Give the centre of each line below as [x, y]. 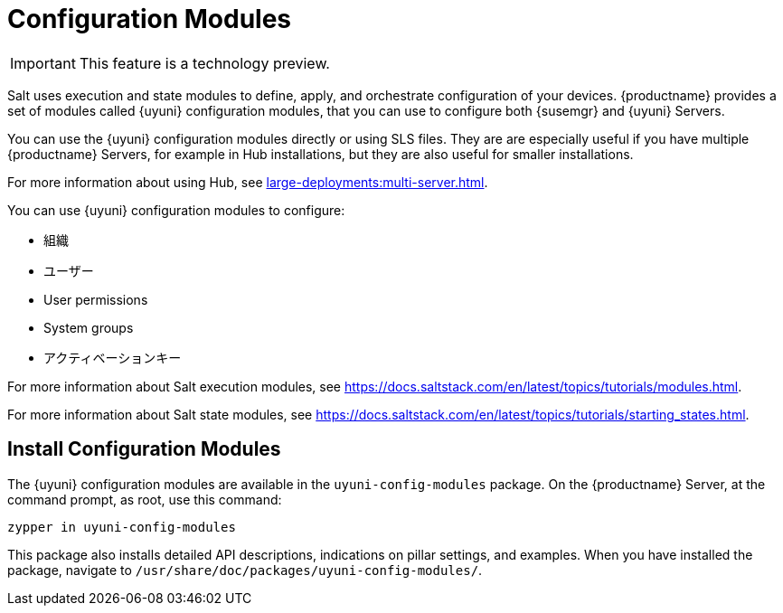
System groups [89, 327]
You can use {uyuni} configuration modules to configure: [176, 210]
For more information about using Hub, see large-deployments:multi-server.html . [248, 182]
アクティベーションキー [113, 357]
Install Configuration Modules [144, 449]
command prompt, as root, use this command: [145, 499]
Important [43, 63]
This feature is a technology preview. [204, 63]
